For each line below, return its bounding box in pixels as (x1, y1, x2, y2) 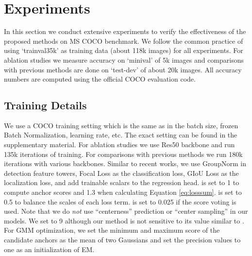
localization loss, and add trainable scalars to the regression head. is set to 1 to (4, 177, 239, 188)
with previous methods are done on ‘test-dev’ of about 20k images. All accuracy (4, 64, 242, 74)
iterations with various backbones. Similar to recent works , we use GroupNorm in (4, 158, 246, 169)
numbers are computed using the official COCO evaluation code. (4, 74, 196, 84)
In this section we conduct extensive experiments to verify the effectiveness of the (4, 26, 246, 36)
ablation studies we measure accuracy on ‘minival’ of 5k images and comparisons (4, 54, 244, 65)
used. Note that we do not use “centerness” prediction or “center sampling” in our (4, 206, 248, 216)
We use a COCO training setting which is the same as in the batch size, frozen (4, 120, 238, 130)
